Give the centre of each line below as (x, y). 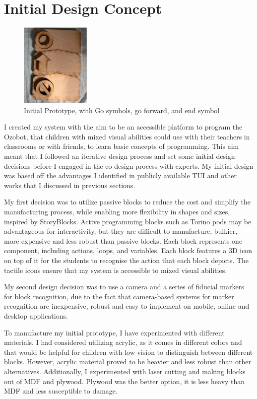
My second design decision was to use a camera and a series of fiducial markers (124, 287)
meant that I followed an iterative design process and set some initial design (120, 156)
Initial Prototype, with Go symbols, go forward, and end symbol (122, 110)
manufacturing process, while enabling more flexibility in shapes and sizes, (117, 212)
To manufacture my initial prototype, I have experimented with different (114, 332)
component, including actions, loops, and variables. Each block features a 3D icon (128, 250)
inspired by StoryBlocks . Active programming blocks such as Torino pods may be (128, 221)
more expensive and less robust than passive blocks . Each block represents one (123, 240)
